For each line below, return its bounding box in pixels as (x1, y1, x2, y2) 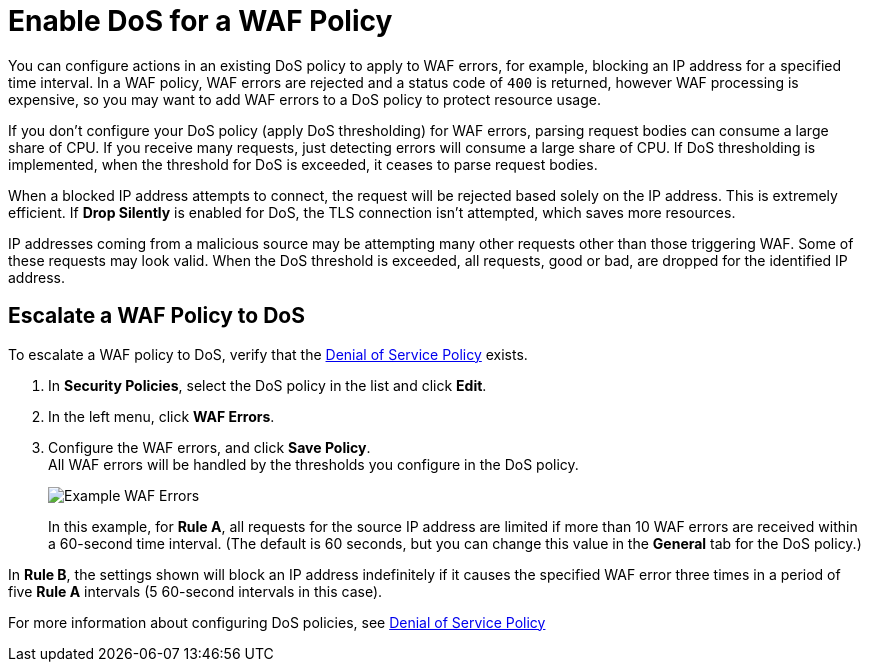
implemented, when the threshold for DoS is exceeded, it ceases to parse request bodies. (8, 155, 598, 173)
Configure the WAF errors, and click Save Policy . (48, 438, 371, 456)
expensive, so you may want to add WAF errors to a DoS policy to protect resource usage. (8, 90, 601, 108)
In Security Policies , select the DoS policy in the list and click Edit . (48, 376, 487, 394)
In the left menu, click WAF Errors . (48, 407, 275, 425)
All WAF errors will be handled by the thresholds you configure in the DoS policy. (48, 455, 579, 473)
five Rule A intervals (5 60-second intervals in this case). (8, 582, 383, 600)
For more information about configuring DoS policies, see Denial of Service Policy (8, 613, 546, 631)
